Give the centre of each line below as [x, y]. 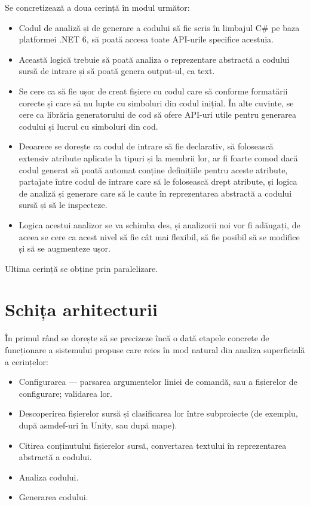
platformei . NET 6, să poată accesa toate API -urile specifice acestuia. [146, 39]
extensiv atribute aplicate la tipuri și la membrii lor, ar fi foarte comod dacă [158, 157]
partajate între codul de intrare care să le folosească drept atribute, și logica [158, 181]
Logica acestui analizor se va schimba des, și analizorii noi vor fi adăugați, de [159, 224]
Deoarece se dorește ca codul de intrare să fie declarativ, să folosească [146, 146]
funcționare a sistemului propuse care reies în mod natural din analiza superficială [155, 350]
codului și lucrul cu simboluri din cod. [88, 126]
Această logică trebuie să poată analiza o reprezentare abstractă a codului [154, 59]
